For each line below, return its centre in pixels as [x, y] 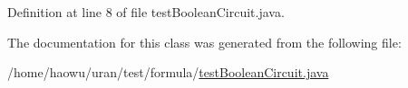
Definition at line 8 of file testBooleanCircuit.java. [146, 12]
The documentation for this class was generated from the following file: [204, 42]
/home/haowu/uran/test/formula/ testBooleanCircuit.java [168, 72]
